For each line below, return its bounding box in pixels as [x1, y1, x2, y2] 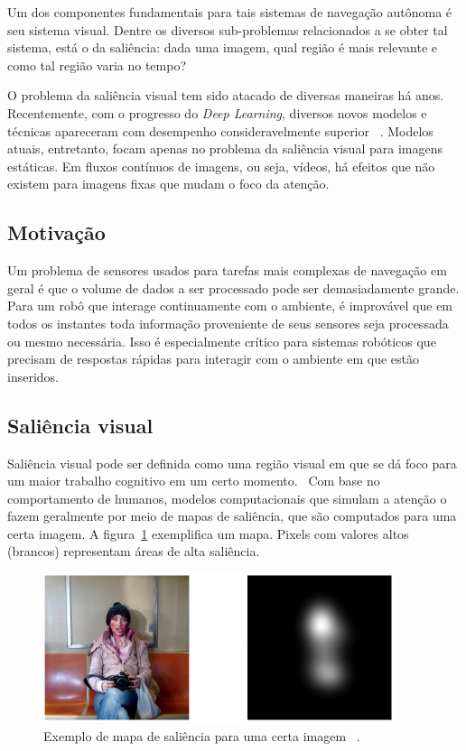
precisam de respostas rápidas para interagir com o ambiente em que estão [7, 349, 420, 368]
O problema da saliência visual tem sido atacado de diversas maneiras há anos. [7, 86, 444, 105]
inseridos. [7, 366, 59, 385]
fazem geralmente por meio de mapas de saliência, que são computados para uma [7, 506, 457, 525]
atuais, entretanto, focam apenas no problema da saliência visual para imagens [7, 139, 443, 158]
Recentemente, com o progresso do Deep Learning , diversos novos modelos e [7, 103, 427, 122]
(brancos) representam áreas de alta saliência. [7, 542, 260, 561]
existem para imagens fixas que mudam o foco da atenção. [7, 174, 330, 193]
